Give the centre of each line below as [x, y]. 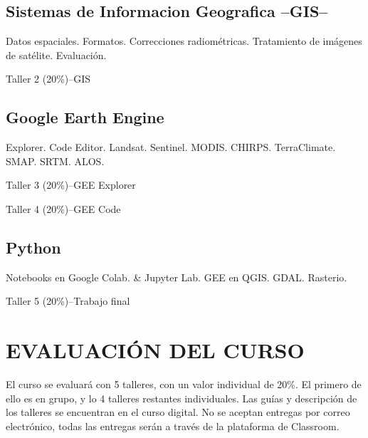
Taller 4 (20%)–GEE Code [63, 208]
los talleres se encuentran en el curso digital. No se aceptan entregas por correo [178, 412]
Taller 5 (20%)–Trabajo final [68, 301]
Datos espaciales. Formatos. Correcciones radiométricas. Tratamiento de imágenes [184, 41]
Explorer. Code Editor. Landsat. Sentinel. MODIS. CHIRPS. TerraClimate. [171, 147]
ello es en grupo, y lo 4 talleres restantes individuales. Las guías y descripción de [182, 398]
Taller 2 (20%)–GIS [48, 79]
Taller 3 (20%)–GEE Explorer [71, 185]
